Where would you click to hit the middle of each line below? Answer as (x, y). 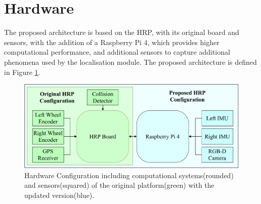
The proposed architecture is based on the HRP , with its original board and (122, 32)
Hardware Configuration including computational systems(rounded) (129, 175)
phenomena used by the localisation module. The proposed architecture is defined (130, 62)
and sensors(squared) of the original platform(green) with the (119, 185)
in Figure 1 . (22, 72)
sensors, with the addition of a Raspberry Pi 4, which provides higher (112, 42)
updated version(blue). (59, 195)
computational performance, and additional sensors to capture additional (117, 52)
